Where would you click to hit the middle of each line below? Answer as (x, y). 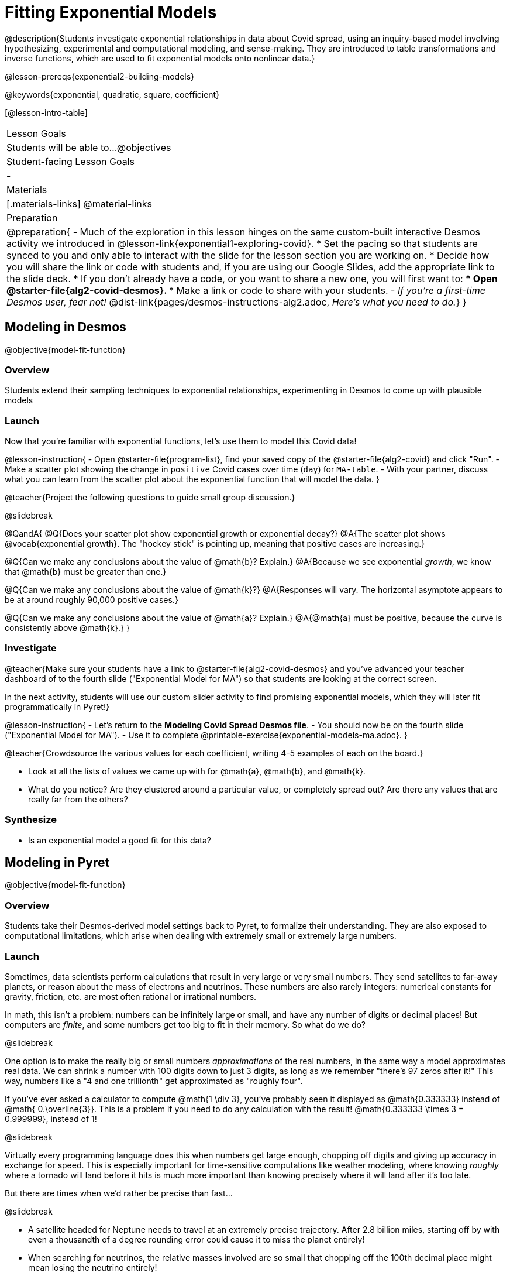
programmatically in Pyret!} (57, 706)
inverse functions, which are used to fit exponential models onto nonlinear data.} (160, 58)
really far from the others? (78, 799)
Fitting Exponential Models (111, 12)
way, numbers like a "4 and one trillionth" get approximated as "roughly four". (154, 1081)
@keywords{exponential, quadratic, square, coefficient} (112, 94)
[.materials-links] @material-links (79, 203)
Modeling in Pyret (57, 863)
